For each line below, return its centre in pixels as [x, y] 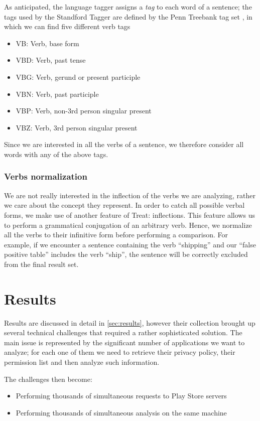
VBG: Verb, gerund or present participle [78, 77]
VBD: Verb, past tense [51, 60]
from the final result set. [41, 264]
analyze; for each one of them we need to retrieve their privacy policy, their [120, 352]
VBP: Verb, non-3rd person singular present [84, 111]
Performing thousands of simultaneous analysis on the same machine [121, 412]
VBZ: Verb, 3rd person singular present [77, 127]
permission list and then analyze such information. [82, 362]
